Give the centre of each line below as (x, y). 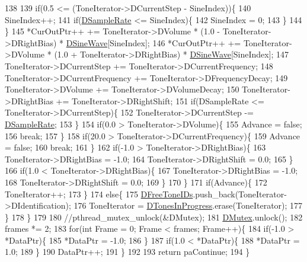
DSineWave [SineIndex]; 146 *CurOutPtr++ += (153, 42)
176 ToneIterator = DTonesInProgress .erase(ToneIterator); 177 (188, 205)
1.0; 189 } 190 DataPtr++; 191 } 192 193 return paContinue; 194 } (127, 252)
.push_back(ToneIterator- (240, 194)
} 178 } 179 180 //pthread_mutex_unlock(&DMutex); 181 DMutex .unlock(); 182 (154, 217)
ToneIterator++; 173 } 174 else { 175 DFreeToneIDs (99, 194)
